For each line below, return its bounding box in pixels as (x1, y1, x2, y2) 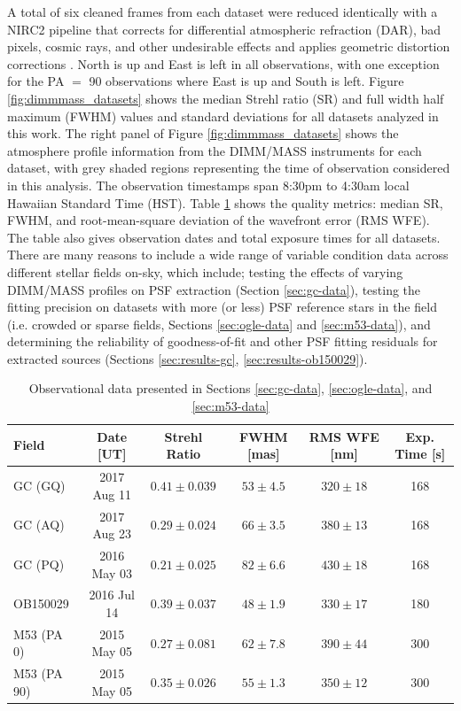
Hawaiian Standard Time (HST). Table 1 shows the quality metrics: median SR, (7, 193, 443, 212)
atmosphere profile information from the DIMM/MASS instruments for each (7, 141, 422, 159)
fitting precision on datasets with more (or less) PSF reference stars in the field (7, 298, 437, 316)
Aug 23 (92, 524, 131, 543)
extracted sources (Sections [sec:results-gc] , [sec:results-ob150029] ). (7, 349, 368, 367)
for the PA (7, 72, 65, 90)
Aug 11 (92, 484, 131, 503)
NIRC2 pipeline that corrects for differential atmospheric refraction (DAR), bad (7, 19, 441, 38)
